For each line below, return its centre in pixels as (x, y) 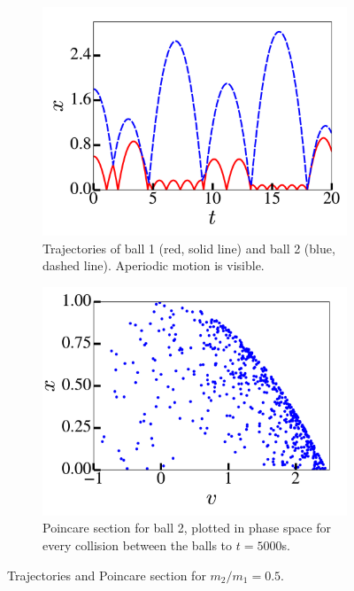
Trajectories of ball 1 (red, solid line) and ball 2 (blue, (189, 248)
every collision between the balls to (138, 544)
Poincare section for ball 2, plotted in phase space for (187, 528)
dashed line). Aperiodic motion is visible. (154, 265)
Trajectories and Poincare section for (107, 575)
